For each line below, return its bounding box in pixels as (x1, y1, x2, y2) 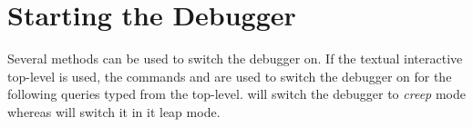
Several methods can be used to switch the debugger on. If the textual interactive (7, 49, 463, 68)
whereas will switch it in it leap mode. (7, 102, 221, 121)
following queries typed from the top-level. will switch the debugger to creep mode (7, 84, 466, 103)
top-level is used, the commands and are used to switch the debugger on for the (7, 66, 452, 85)
